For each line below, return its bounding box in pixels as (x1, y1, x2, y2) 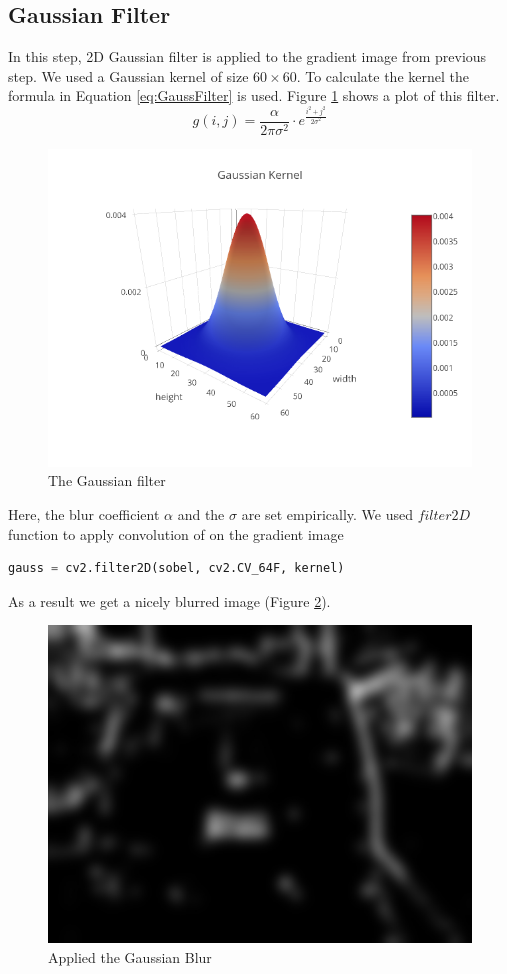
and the (177, 503, 225, 524)
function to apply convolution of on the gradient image (8, 523, 344, 544)
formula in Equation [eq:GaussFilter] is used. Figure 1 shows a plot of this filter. (8, 85, 500, 106)
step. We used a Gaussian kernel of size (8, 65, 249, 86)
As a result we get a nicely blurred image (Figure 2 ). (8, 590, 331, 611)
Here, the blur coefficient (8, 503, 160, 524)
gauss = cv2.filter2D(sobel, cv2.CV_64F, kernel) (8, 561, 345, 576)
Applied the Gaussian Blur (48, 946, 212, 967)
